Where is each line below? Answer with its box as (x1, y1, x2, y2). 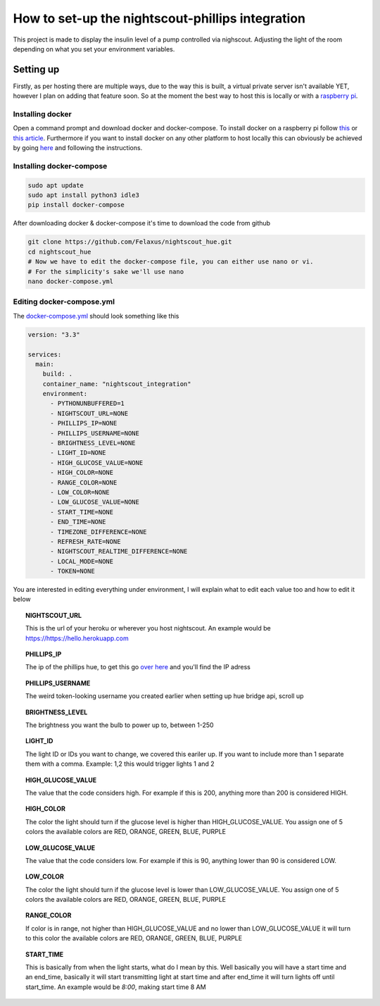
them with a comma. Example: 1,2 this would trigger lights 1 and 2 (25, 759, 215, 768)
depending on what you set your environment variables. (13, 44, 175, 53)
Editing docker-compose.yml (13, 297, 115, 306)
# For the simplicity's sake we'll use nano (27, 268, 184, 275)
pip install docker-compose (27, 201, 125, 209)
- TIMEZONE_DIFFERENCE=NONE (50, 528, 147, 535)
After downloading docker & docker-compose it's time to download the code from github (13, 219, 271, 228)
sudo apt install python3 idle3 (27, 191, 140, 199)
